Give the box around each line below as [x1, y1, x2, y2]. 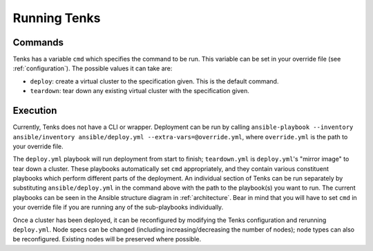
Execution [12, 105, 57, 117]
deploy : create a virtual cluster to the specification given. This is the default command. [30, 77, 279, 86]
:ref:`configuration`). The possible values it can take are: [12, 64, 173, 72]
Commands [12, 37, 64, 48]
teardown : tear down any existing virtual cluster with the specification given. [30, 87, 250, 95]
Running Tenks [12, 10, 101, 26]
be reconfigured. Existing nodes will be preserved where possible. [12, 235, 202, 243]
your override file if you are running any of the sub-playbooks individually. [12, 203, 224, 212]
